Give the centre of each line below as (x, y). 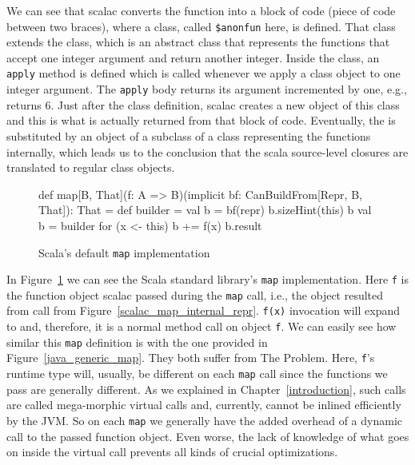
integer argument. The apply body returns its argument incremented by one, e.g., (207, 89)
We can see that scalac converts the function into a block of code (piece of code (201, 10)
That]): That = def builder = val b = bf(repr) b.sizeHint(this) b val (205, 210)
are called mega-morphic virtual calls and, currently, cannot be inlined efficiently (204, 405)
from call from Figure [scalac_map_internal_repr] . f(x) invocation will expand (203, 310)
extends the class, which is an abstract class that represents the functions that (198, 42)
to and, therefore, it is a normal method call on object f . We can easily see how (202, 326)
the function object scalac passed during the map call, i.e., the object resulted (195, 294)
